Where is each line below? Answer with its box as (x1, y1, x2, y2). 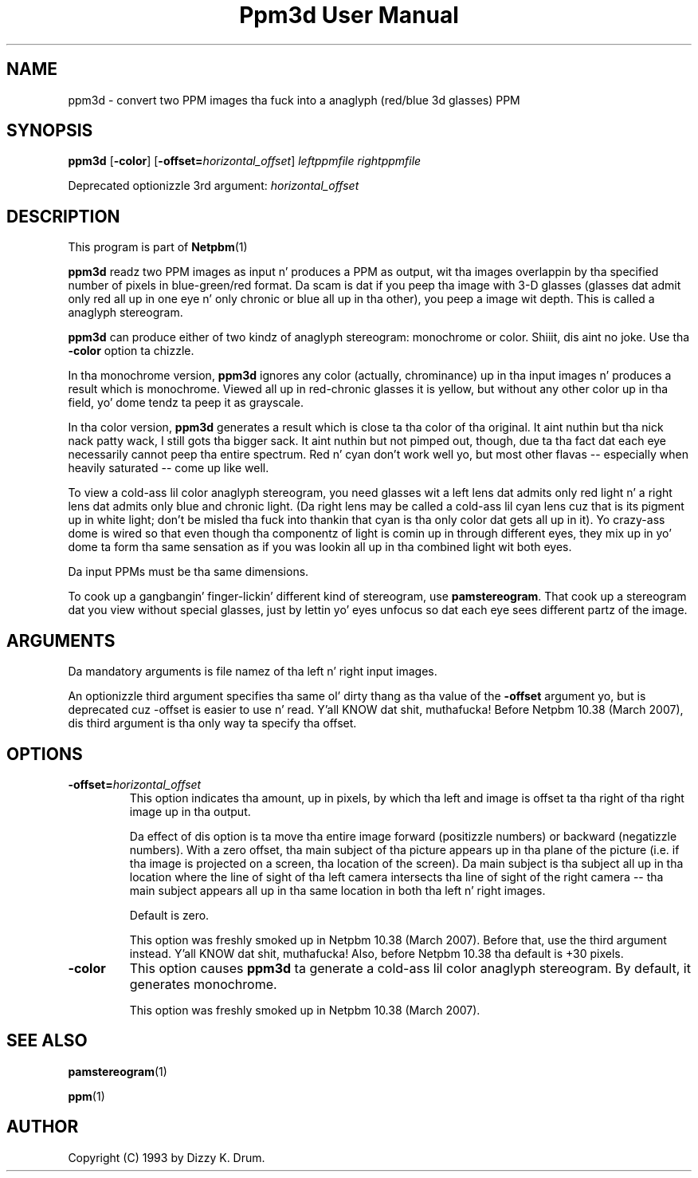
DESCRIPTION (6, 206, 120, 227)
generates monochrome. (129, 975, 277, 992)
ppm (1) (68, 1089, 105, 1103)
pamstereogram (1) (68, 1064, 167, 1078)
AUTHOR (6, 1117, 79, 1137)
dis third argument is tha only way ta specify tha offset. (68, 716, 357, 731)
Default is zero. (129, 908, 210, 922)
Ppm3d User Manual (239, 2, 459, 29)
